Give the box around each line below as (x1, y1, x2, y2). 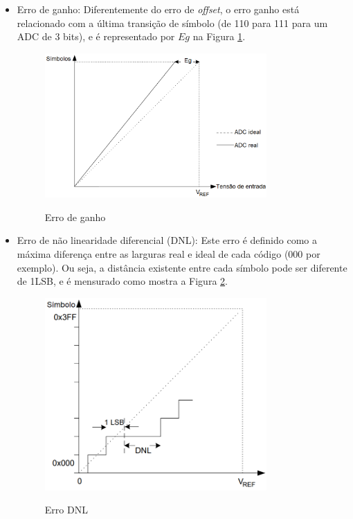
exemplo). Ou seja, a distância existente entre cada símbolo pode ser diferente (17, 260, 347, 274)
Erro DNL (44, 502, 88, 517)
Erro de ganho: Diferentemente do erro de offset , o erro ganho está (17, 2, 300, 16)
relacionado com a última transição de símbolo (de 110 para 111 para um (17, 15, 328, 30)
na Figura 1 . (192, 29, 246, 44)
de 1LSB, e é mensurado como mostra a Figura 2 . (17, 274, 228, 288)
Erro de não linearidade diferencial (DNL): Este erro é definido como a (17, 233, 317, 247)
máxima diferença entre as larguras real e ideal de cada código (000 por (17, 247, 320, 261)
